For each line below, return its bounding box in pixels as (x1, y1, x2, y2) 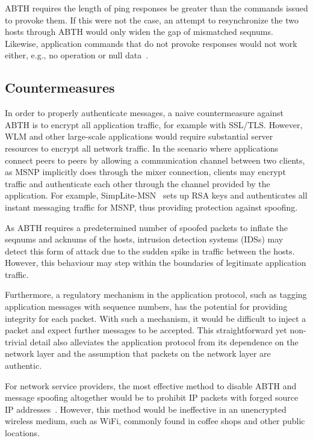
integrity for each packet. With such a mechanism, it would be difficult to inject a (5, 312, 306, 324)
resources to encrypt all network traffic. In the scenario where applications (5, 141, 279, 154)
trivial (5, 335, 28, 348)
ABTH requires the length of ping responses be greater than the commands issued (5, 2, 308, 14)
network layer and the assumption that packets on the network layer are (5, 347, 271, 360)
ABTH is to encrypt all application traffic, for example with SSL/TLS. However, (5, 118, 303, 131)
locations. (5, 427, 40, 439)
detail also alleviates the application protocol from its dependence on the (29, 335, 299, 348)
